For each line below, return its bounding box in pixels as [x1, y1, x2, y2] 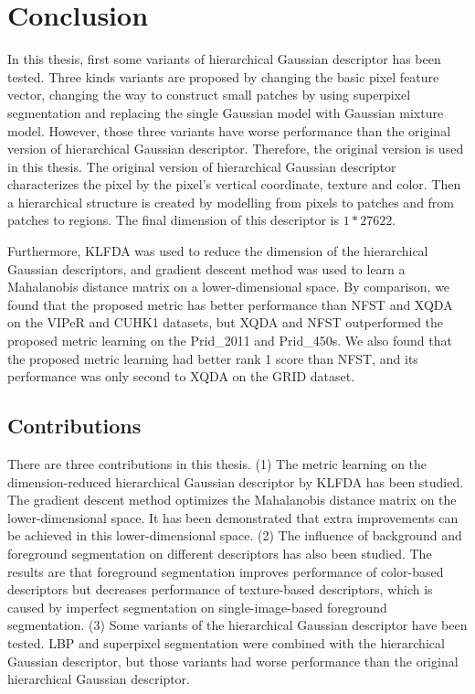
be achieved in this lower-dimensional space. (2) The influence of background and [7, 526, 462, 545]
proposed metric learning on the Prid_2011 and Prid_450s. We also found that [7, 331, 452, 350]
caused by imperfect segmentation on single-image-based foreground [7, 597, 387, 616]
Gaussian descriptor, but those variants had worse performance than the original [7, 651, 459, 670]
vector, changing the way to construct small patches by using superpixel [7, 85, 411, 104]
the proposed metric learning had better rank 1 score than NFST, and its [7, 348, 418, 368]
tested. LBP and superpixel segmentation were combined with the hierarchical [7, 633, 445, 652]
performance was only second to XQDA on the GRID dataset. [7, 367, 355, 386]
